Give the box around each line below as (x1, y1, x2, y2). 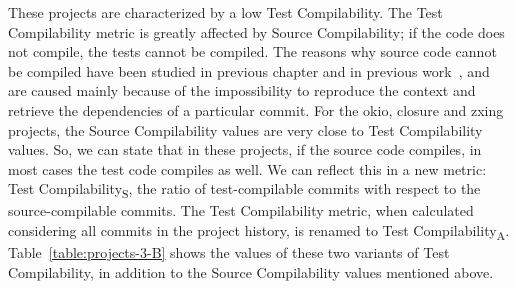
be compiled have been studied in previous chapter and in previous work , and (8, 60, 490, 81)
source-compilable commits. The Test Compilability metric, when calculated (8, 200, 474, 221)
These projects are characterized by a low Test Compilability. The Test (8, 2, 443, 22)
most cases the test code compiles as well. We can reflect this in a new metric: (8, 158, 487, 179)
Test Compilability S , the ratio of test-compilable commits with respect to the (8, 178, 481, 202)
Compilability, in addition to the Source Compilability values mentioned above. (8, 261, 494, 282)
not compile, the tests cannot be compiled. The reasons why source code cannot (8, 41, 497, 62)
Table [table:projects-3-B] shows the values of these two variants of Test (8, 242, 450, 263)
